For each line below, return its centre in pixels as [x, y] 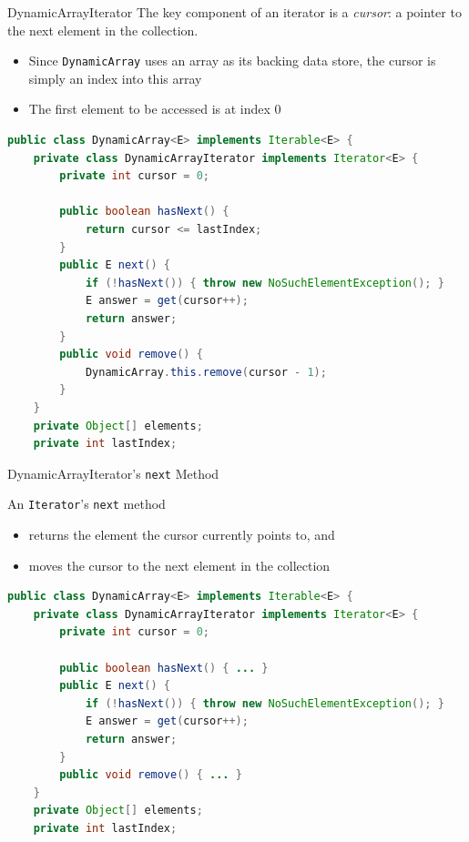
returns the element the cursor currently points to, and [182, 535]
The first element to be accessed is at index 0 [155, 109]
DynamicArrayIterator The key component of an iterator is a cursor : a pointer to [234, 12]
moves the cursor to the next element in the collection [179, 565]
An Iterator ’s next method [87, 504]
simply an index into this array [115, 78]
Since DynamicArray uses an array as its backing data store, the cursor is [232, 61]
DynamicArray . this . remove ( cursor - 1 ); [206, 372]
